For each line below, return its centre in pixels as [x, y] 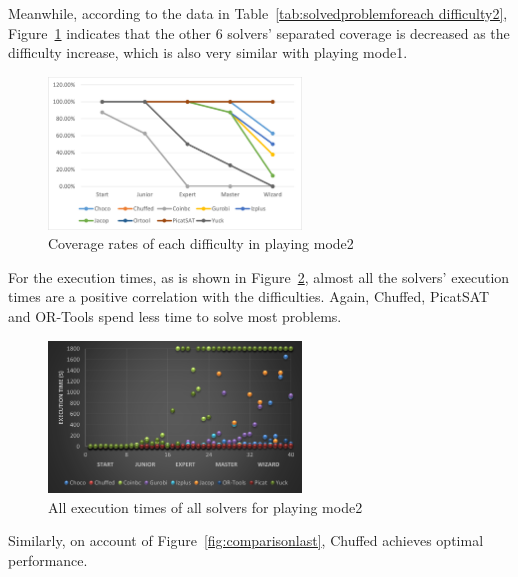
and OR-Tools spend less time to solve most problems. [175, 315]
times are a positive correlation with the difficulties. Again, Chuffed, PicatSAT [249, 296]
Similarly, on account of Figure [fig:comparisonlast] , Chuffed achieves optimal [246, 540]
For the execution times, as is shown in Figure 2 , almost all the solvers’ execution [259, 276]
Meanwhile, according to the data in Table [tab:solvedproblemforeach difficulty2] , [258, 13]
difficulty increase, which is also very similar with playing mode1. [208, 52]
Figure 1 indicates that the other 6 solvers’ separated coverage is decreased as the [259, 32]
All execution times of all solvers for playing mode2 [205, 506]
